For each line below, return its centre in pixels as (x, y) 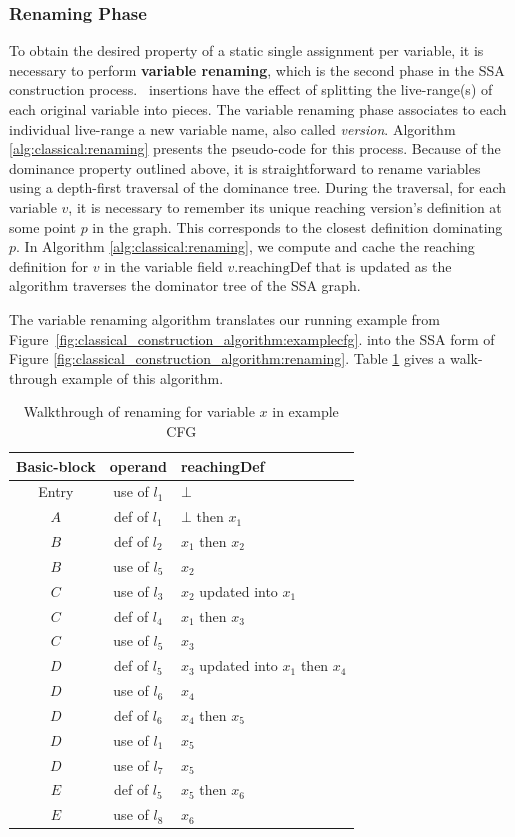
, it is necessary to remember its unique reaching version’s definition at (285, 206)
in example (305, 411)
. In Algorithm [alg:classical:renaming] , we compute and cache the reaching (245, 246)
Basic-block (56, 465)
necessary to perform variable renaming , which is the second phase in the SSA (257, 69)
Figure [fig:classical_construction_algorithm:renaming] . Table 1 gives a (227, 358)
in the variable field (163, 265)
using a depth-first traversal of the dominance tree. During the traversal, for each (258, 187)
